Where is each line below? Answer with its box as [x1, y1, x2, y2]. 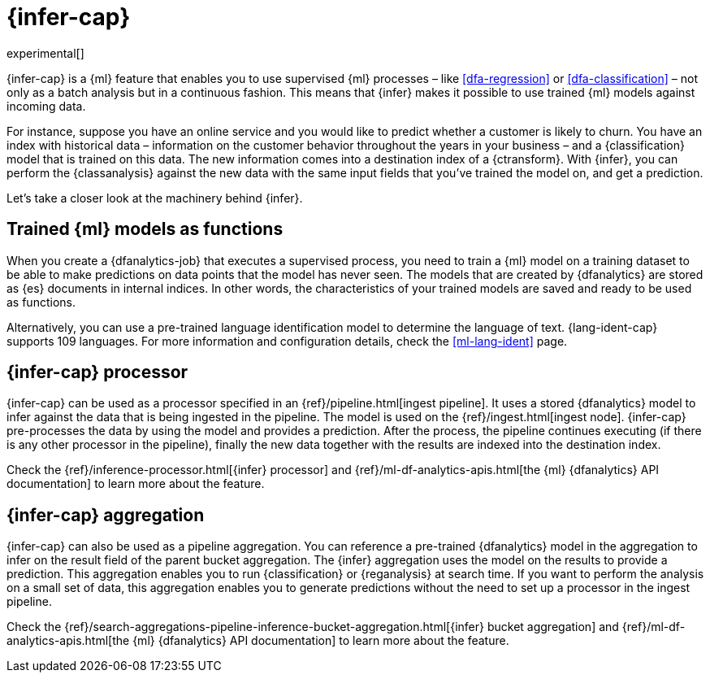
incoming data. [6, 98, 86, 113]
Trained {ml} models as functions [6, 219, 284, 240]
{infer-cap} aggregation [6, 504, 205, 525]
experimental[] [6, 46, 84, 60]
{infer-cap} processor [6, 362, 188, 383]
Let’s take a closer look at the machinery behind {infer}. [6, 190, 303, 205]
